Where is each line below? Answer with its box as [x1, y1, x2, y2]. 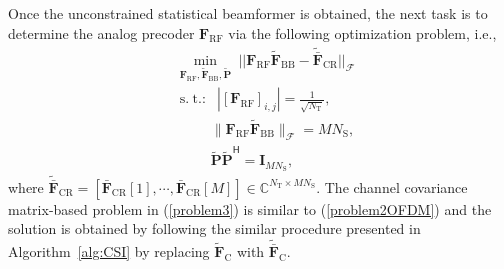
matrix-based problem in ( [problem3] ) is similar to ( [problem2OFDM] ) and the [8, 198, 492, 219]
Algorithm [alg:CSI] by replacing [8, 241, 210, 262]
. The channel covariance [316, 176, 468, 197]
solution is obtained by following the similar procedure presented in [8, 218, 421, 239]
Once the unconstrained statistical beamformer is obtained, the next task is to [8, 3, 488, 23]
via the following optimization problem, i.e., [228, 22, 497, 43]
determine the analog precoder [8, 22, 195, 43]
